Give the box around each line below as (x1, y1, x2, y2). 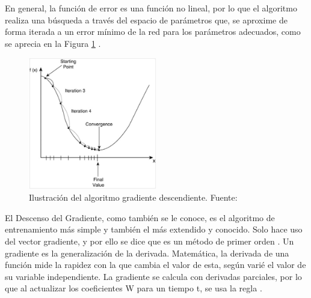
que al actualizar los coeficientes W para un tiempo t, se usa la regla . (5, 282, 262, 294)
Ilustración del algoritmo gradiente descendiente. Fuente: (29, 191, 238, 204)
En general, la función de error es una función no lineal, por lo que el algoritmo (5, 2, 297, 14)
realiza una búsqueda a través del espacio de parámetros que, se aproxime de (5, 13, 288, 26)
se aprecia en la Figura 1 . (5, 37, 101, 49)
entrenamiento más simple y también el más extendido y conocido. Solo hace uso (5, 223, 303, 236)
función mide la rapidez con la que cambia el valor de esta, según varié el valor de (5, 258, 306, 271)
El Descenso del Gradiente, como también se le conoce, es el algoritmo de (5, 211, 275, 223)
